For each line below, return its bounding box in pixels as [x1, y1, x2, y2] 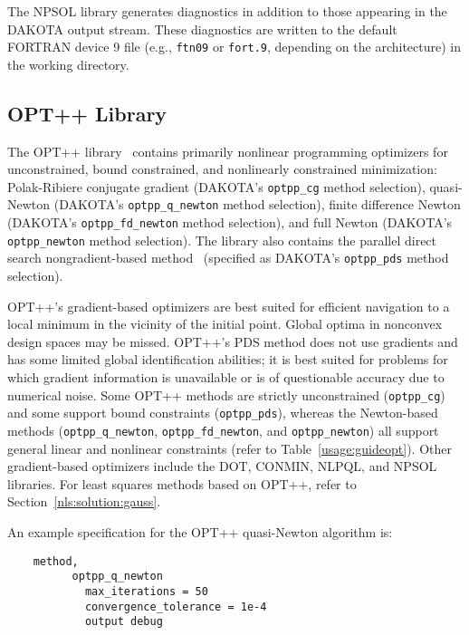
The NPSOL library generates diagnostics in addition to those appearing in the [7, 2, 447, 20]
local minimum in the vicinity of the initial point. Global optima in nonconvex [7, 314, 443, 333]
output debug [84, 615, 163, 629]
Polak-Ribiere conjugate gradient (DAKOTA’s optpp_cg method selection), [7, 177, 426, 196]
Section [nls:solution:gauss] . [7, 492, 161, 511]
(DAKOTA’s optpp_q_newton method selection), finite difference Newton [53, 195, 461, 214]
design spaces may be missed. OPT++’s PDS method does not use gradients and [7, 332, 458, 351]
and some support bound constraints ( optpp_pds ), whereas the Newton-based [7, 403, 438, 422]
